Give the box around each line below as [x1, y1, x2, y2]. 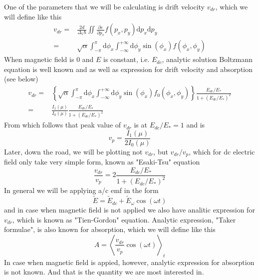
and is [186, 119, 205, 130]
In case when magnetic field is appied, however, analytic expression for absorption [4, 256, 255, 267]
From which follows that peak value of [4, 119, 121, 130]
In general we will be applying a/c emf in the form [4, 185, 159, 195]
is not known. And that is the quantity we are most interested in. [4, 266, 204, 277]
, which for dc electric [189, 146, 255, 156]
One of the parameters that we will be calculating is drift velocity [4, 1, 205, 11]
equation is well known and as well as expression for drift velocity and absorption [4, 63, 253, 74]
